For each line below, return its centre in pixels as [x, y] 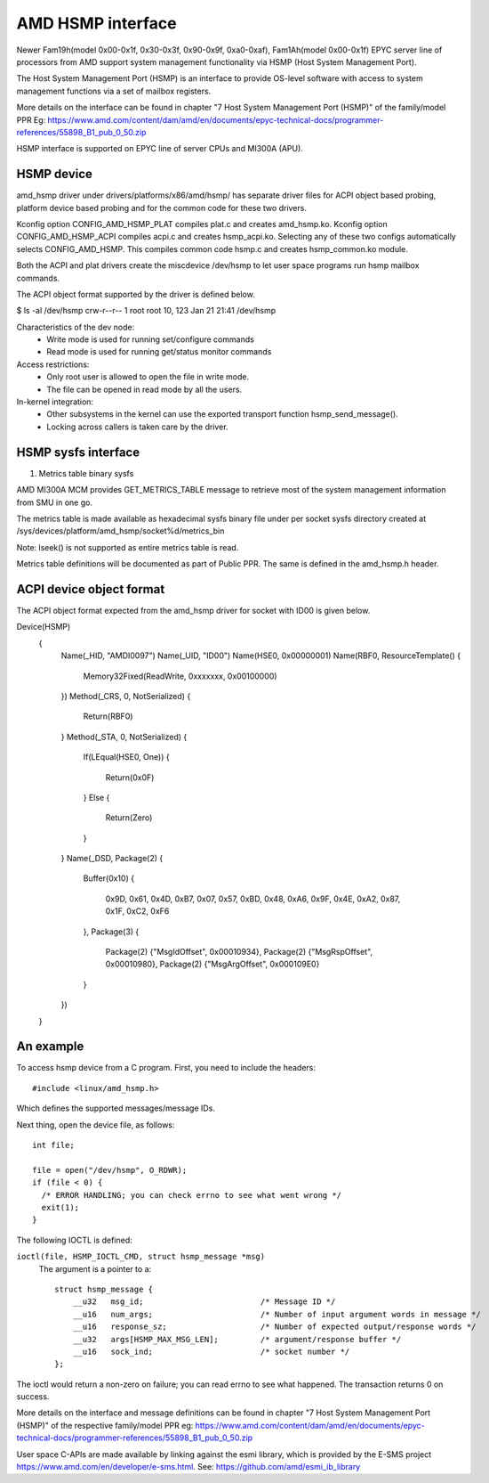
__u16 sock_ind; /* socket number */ [211, 1351]
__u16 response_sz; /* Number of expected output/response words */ [274, 1327]
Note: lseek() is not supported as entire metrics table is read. [128, 547]
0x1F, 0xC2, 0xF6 [137, 911]
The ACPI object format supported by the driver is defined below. [136, 294]
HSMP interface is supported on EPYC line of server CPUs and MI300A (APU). [160, 149]
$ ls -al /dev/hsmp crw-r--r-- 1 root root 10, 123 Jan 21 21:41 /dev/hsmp [146, 311]
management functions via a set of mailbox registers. [114, 91]
